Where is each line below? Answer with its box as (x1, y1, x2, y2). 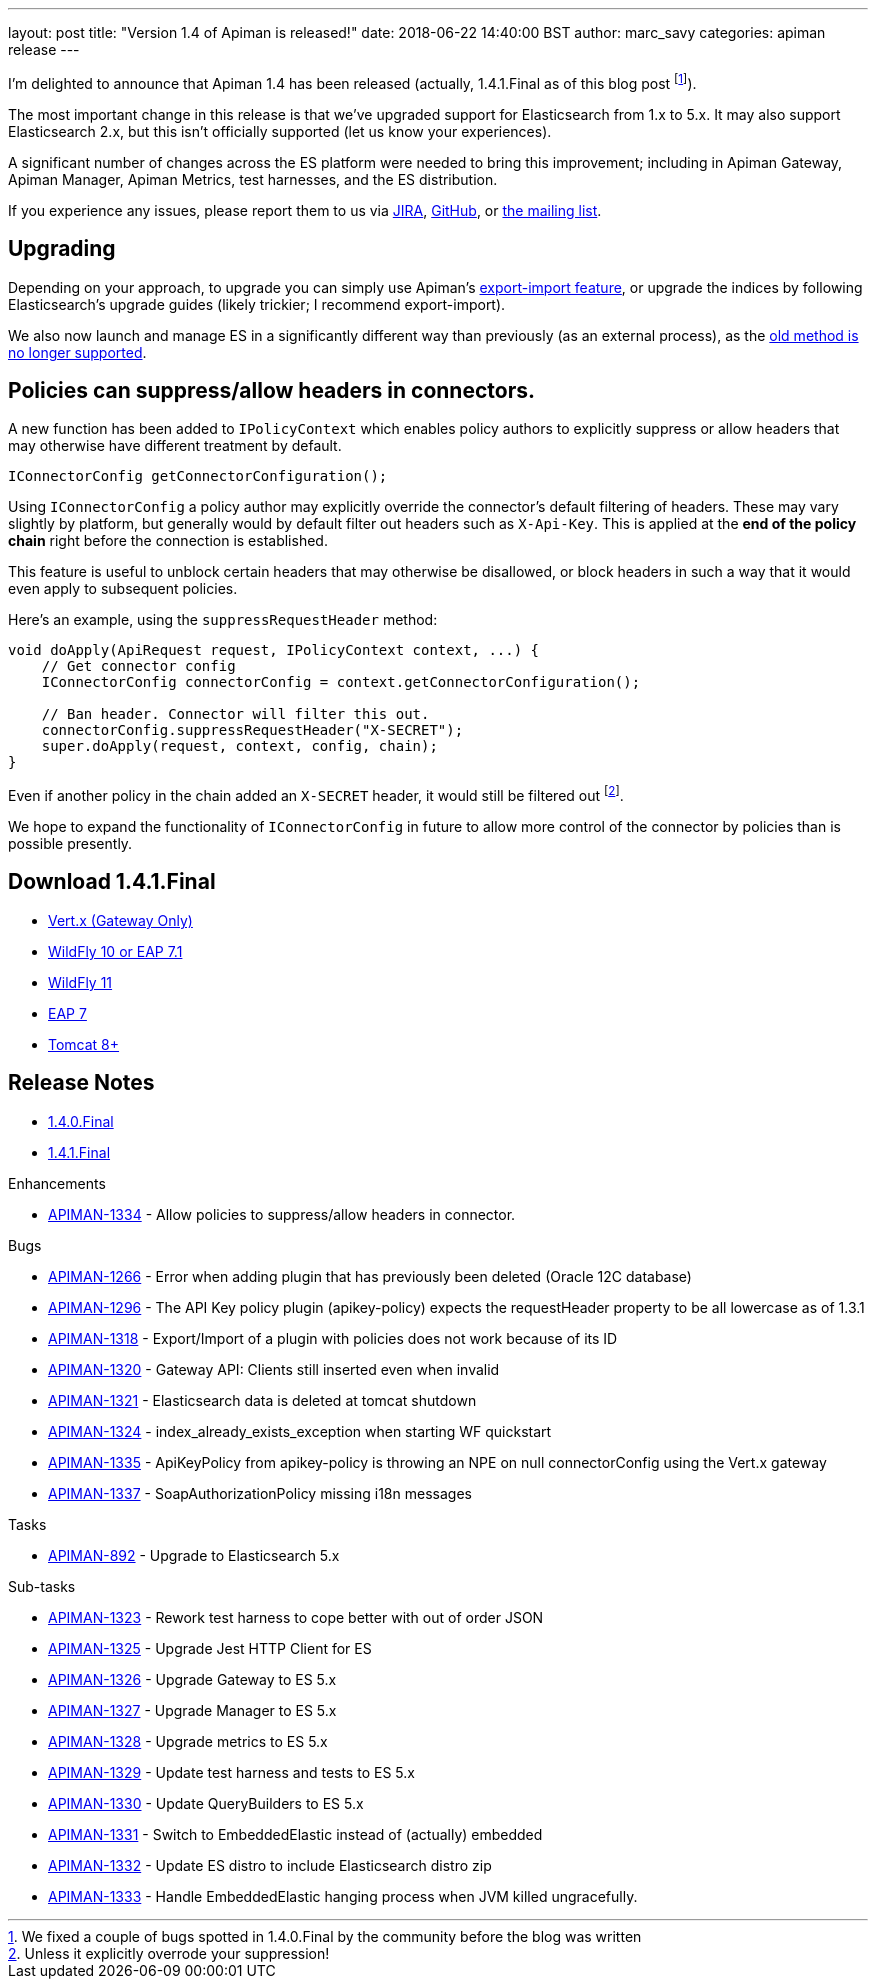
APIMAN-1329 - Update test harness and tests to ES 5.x (48, 1763, 415, 1781)
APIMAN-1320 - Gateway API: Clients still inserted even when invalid (48, 1360, 500, 1378)
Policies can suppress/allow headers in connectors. (8, 377, 535, 403)
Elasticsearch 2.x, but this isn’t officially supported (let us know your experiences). (8, 122, 552, 140)
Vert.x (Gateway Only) (48, 911, 193, 929)
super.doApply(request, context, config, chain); (41, 738, 438, 755)
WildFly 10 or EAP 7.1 (48, 942, 183, 960)
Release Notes (8, 1070, 155, 1096)
